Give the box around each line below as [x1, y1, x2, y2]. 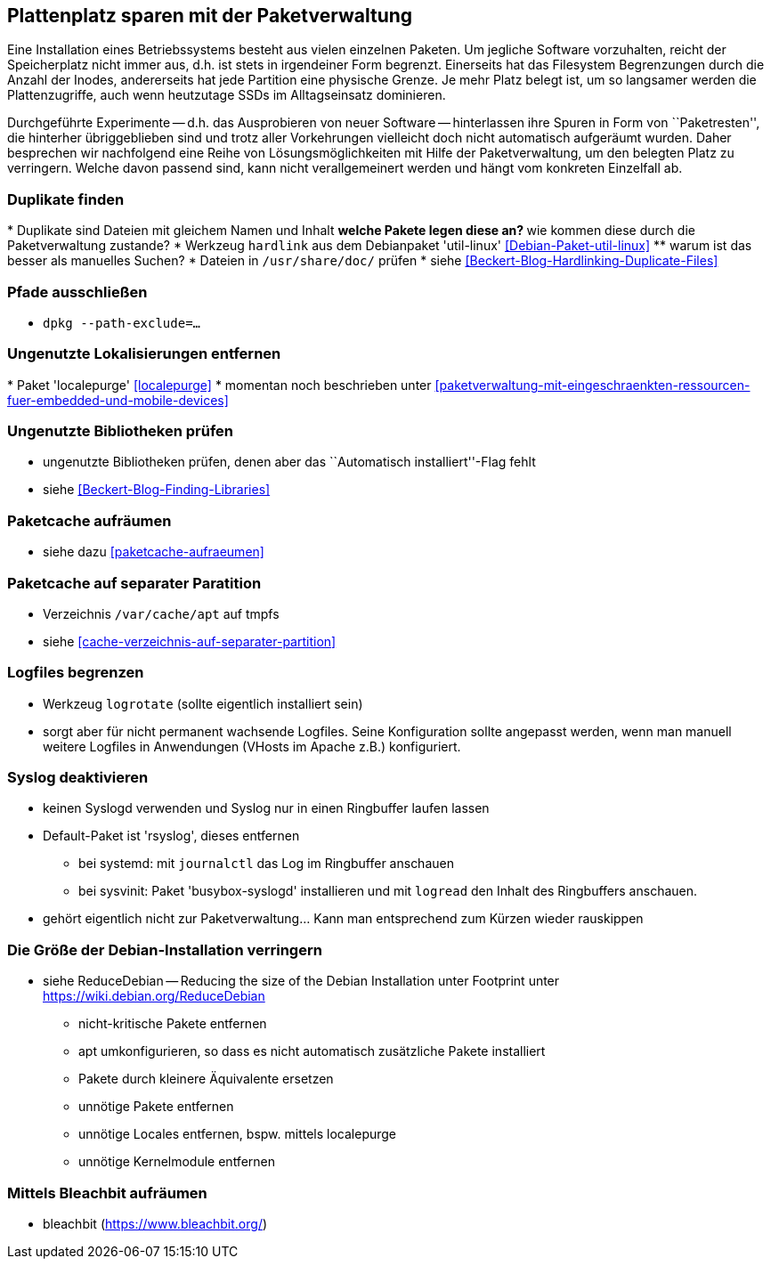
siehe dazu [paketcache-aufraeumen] [43, 544, 264, 560]
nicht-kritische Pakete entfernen [78, 1016, 267, 1032]
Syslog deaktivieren [7, 768, 149, 787]
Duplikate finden [7, 190, 125, 208]
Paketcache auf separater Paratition [7, 573, 262, 592]
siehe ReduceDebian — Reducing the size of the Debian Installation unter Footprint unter [43, 973, 560, 989]
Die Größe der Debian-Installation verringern [7, 940, 322, 959]
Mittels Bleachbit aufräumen [7, 1183, 207, 1202]
